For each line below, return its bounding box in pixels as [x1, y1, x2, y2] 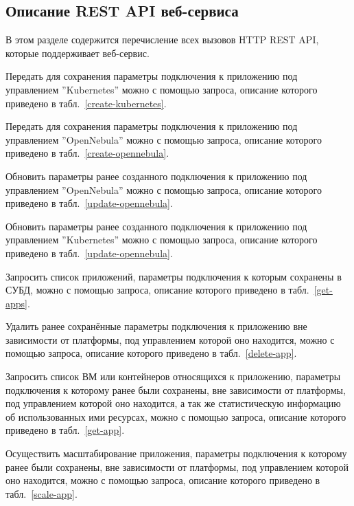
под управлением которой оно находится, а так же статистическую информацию [5, 396, 341, 410]
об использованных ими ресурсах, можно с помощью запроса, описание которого [5, 409, 346, 423]
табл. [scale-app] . [5, 486, 78, 500]
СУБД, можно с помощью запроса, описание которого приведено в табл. [5, 283, 309, 297]
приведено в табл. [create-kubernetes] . [5, 96, 167, 110]
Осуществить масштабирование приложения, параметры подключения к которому [5, 446, 347, 461]
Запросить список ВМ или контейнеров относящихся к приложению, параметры [5, 369, 341, 384]
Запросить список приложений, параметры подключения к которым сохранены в [5, 269, 342, 283]
